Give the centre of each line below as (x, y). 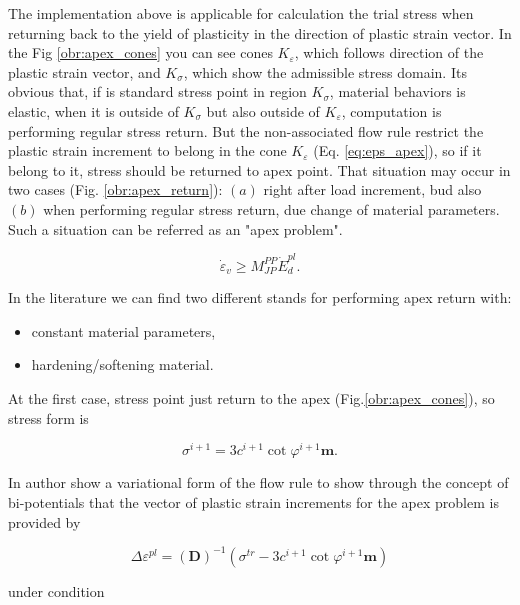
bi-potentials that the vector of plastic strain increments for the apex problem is (253, 501)
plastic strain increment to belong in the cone (147, 150)
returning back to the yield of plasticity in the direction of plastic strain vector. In (260, 32)
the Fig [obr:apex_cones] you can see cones (140, 52)
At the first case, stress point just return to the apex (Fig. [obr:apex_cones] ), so (251, 398)
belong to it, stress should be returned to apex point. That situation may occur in (259, 169)
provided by (44, 521)
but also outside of (263, 110)
